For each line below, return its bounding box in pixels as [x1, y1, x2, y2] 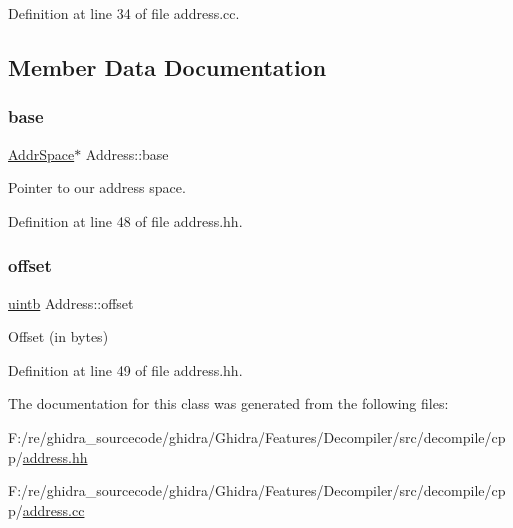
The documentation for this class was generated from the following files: [8, 393, 449, 414]
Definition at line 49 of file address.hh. [8, 359, 243, 380]
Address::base [85, 143, 169, 164]
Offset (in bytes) [8, 326, 109, 347]
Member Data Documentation [8, 51, 327, 82]
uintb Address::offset [8, 292, 134, 313]
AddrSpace [8, 143, 75, 164]
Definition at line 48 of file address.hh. [8, 210, 243, 231]
